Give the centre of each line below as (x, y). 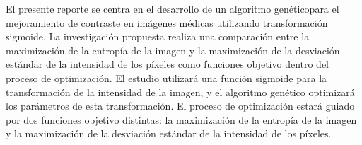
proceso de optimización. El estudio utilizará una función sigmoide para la (167, 77)
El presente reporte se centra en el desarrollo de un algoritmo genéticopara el (173, 8)
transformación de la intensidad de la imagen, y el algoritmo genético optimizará (180, 92)
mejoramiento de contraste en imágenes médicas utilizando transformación (167, 22)
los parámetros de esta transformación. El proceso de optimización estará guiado (180, 106)
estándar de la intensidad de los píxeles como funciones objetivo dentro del (168, 64)
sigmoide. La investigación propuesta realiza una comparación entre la (158, 36)
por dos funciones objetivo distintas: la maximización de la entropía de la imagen (181, 119)
